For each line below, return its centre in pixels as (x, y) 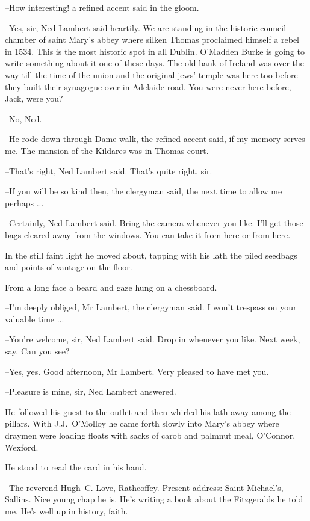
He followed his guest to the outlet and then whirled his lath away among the (148, 411)
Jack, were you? (34, 98)
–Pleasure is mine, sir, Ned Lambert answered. (91, 391)
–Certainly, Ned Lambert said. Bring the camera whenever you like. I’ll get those (154, 223)
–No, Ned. (23, 118)
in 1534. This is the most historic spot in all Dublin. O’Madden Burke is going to (155, 51)
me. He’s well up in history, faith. (67, 511)
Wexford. (22, 447)
